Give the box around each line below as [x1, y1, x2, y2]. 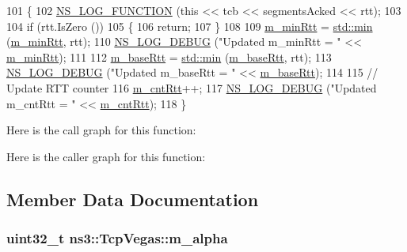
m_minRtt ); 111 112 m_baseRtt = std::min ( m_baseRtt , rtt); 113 [6, 48, 332, 65]
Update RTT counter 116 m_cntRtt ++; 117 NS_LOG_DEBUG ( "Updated [6, 79, 377, 96]
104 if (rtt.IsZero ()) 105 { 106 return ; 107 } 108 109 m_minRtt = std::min [6, 17, 373, 34]
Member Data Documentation [6, 186, 259, 211]
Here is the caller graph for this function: [6, 148, 206, 164]
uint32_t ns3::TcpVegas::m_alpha [6, 228, 228, 248]
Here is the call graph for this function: [6, 122, 196, 138]
